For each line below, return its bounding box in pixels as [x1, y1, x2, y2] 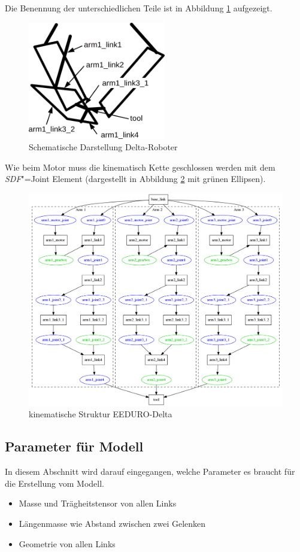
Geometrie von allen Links [19, 537, 116, 550]
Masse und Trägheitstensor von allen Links [19, 497, 177, 509]
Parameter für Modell [5, 437, 144, 456]
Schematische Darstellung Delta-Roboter [29, 141, 178, 153]
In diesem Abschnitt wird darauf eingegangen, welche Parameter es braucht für [5, 465, 295, 478]
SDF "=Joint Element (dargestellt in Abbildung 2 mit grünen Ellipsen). [5, 172, 266, 185]
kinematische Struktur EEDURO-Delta [29, 408, 172, 420]
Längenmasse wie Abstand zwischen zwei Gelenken [19, 517, 206, 529]
